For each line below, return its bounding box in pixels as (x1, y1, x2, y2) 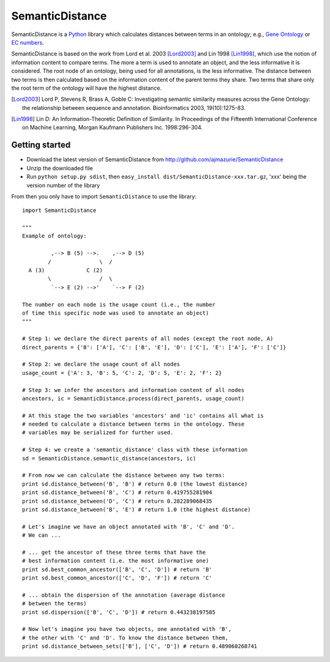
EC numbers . (11, 38, 44, 46)
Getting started (11, 140, 71, 150)
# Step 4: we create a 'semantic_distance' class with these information (22, 446, 248, 453)
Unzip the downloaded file (26, 164, 93, 172)
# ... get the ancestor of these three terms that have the (22, 548, 206, 556)
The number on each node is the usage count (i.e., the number (22, 301, 216, 308)
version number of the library (26, 181, 100, 189)
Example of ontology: (22, 233, 87, 239)
